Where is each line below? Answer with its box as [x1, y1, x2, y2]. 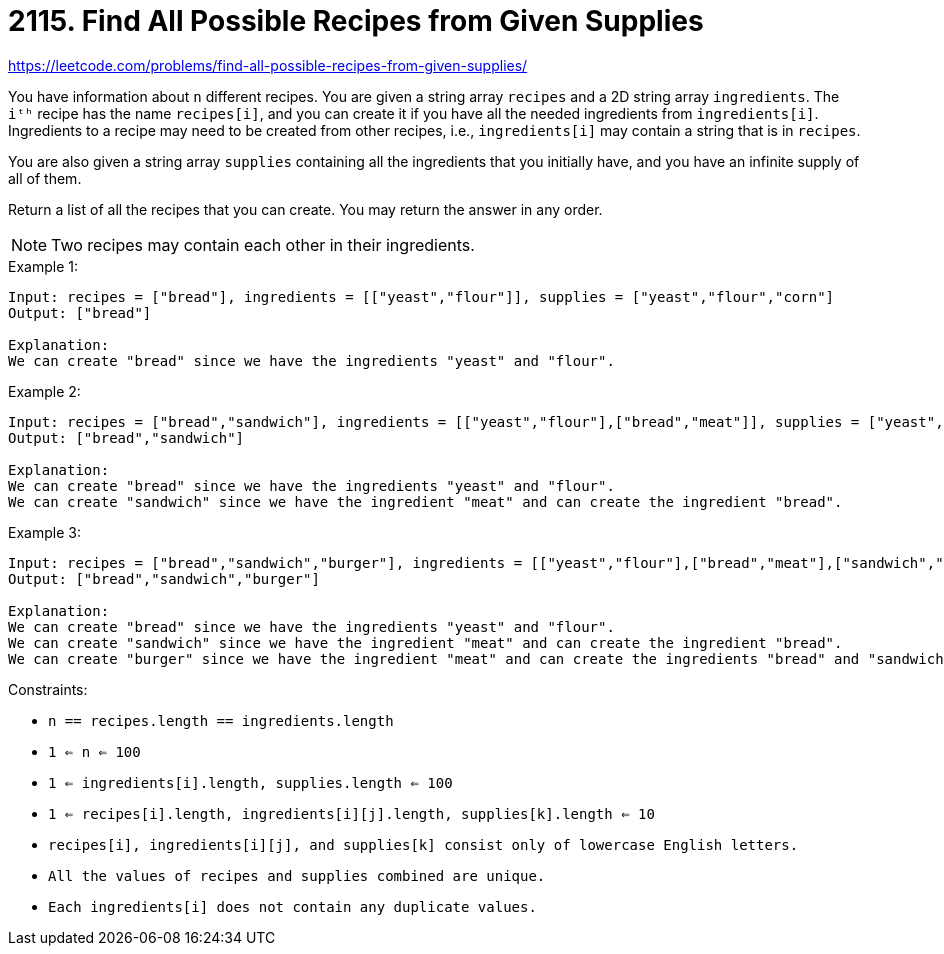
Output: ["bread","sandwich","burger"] [8, 570, 320, 587]
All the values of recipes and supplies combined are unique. [48, 867, 546, 884]
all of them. [8, 169, 82, 187]
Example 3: [8, 523, 81, 541]
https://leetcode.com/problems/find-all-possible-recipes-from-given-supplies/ [8, 56, 528, 74]
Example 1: [8, 257, 78, 275]
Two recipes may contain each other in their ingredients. [51, 234, 475, 255]
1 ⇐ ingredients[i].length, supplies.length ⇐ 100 [48, 774, 453, 791]
